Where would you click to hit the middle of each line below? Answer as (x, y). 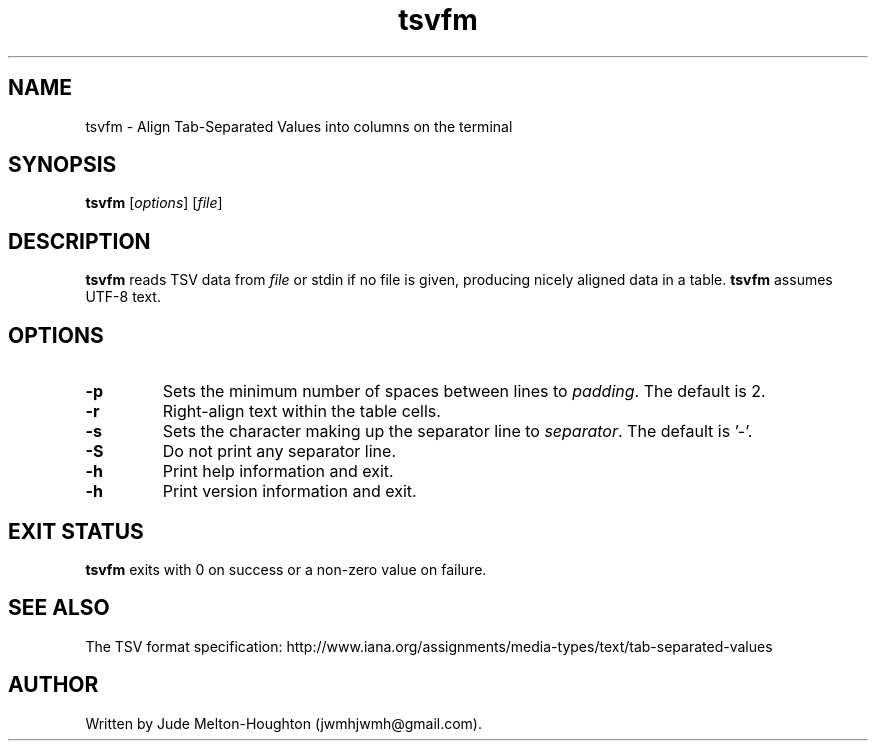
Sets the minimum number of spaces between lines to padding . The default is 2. (464, 391)
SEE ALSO (59, 608)
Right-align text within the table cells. (301, 411)
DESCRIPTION (79, 241)
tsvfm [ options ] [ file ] (154, 203)
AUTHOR (53, 685)
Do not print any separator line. (279, 451)
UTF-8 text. (123, 297)
